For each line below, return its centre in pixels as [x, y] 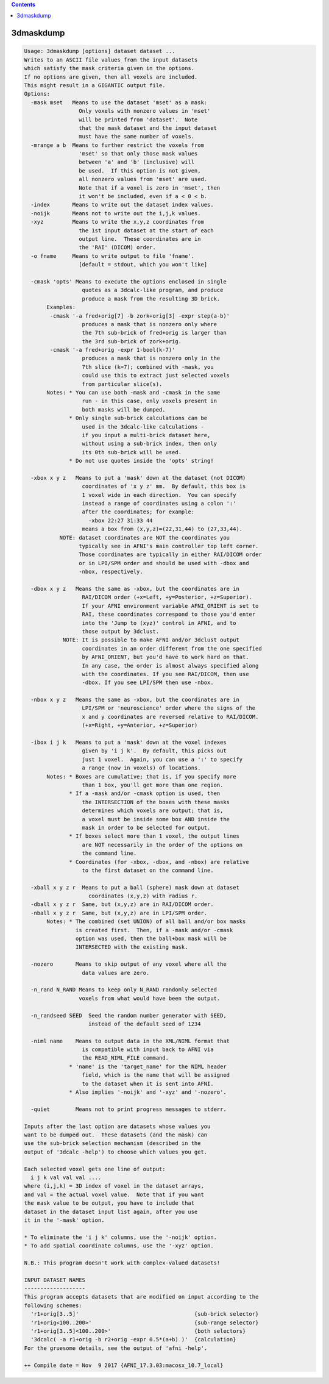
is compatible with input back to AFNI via [148, 1050]
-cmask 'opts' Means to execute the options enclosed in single [129, 281]
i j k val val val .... [66, 1177]
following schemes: [53, 1305]
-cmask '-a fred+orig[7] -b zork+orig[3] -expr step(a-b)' [140, 316]
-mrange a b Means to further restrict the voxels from [117, 145]
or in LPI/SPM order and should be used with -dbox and [164, 563]
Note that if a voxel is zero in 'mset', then [149, 188]
